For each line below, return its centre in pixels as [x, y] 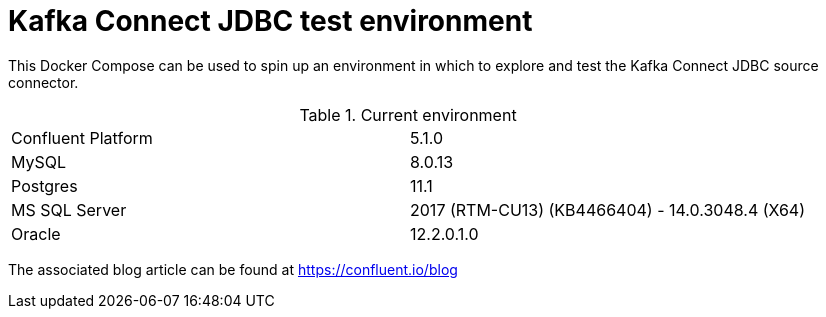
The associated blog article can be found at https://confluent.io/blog [233, 269]
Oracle [36, 233]
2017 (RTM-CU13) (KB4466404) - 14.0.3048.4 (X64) [608, 209]
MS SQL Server [69, 209]
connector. [43, 82]
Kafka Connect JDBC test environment [270, 21]
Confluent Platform [82, 137]
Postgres [44, 185]
